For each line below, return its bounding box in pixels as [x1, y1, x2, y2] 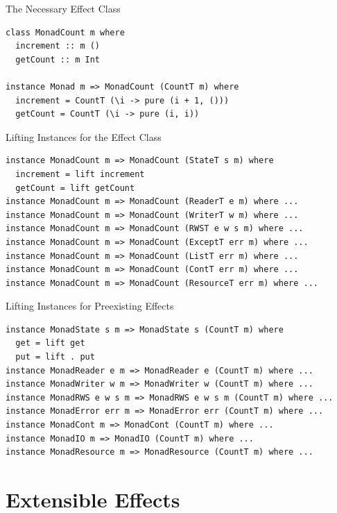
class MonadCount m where [6, 27, 125, 37]
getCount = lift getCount [15, 183, 135, 193]
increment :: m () [15, 41, 101, 51]
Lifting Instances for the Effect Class [6, 129, 162, 144]
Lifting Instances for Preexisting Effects [6, 298, 174, 313]
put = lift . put [15, 352, 95, 362]
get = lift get [15, 338, 85, 348]
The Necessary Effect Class [6, 1, 121, 15]
